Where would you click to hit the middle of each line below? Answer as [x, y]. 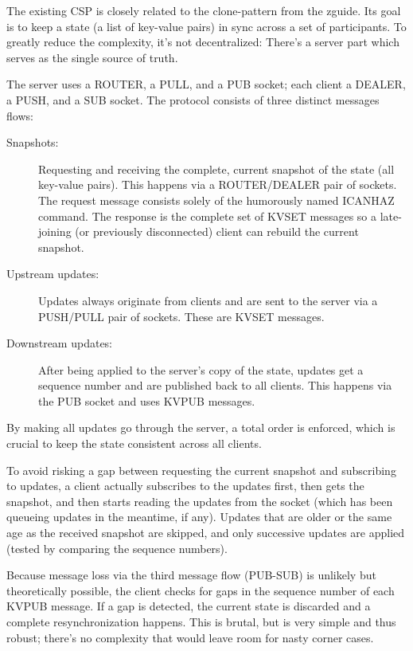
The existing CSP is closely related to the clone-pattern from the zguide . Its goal [204, 10]
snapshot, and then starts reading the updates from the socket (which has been [200, 501]
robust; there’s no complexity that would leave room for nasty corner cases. [190, 637]
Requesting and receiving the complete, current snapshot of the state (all [216, 169]
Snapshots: [33, 142]
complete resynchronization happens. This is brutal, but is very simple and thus [201, 622]
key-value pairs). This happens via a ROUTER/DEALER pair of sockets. [218, 184]
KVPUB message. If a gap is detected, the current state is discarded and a [189, 606]
